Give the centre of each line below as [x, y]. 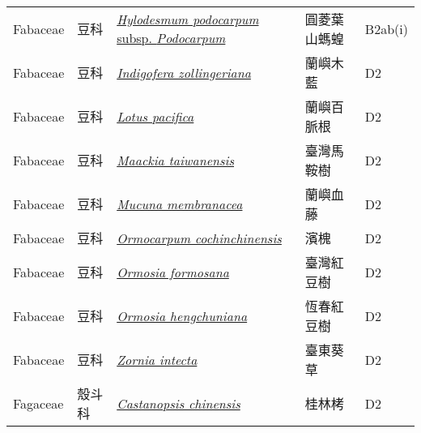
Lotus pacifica [155, 116]
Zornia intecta [157, 359]
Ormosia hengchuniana [182, 315]
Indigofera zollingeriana [184, 72]
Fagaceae [38, 403]
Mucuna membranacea [180, 204]
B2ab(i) [386, 28]
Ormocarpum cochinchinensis [199, 238]
